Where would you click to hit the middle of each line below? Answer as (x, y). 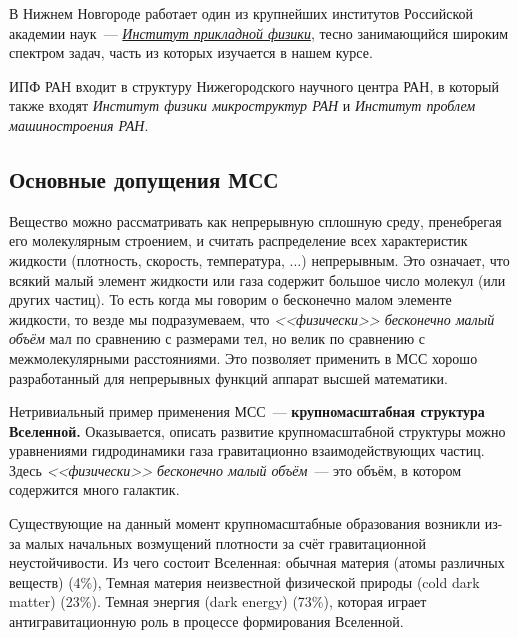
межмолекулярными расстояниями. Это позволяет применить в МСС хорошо (243, 357)
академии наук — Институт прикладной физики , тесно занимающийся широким (259, 32)
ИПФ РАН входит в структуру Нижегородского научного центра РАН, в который (254, 85)
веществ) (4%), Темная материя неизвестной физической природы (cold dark (244, 581)
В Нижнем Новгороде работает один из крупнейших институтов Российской (241, 13)
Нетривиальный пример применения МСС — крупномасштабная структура (247, 411)
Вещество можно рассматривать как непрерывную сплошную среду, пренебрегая (255, 220)
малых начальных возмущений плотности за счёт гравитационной (225, 542)
